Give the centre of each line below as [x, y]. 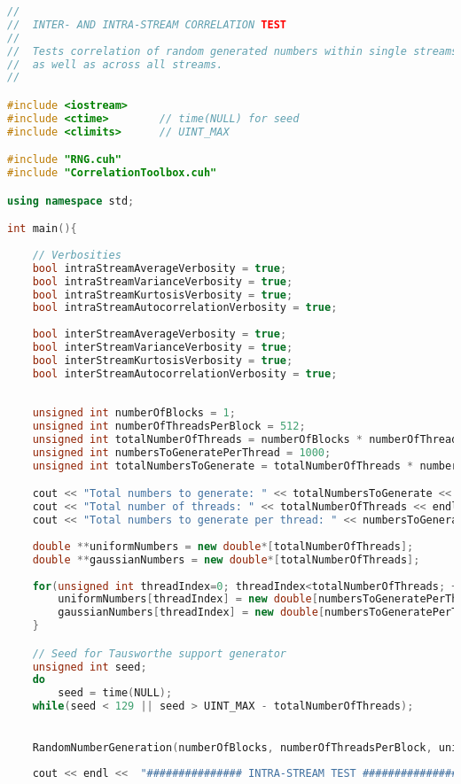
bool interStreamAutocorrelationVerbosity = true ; [185, 373]
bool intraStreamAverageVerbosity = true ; [160, 268]
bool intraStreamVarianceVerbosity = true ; [163, 281]
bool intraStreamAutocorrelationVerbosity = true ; [185, 308]
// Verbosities [77, 255]
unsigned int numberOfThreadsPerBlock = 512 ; [169, 427]
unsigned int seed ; [90, 667]
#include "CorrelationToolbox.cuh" [112, 173]
